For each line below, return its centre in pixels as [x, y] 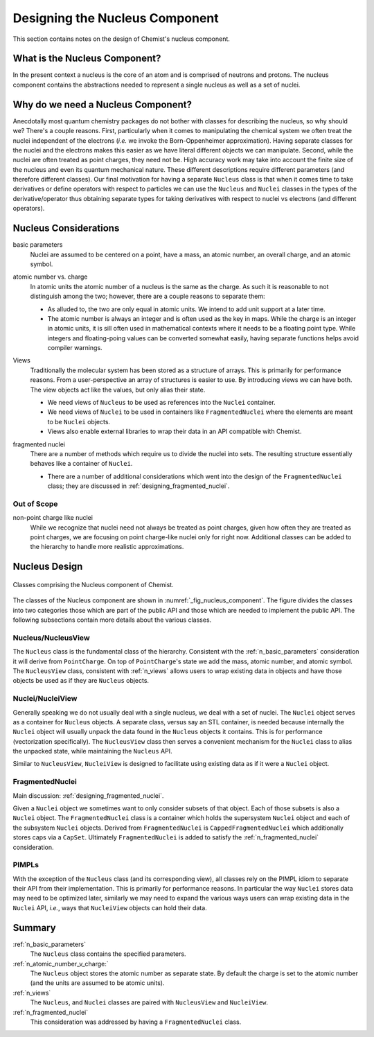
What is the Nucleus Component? [87, 59]
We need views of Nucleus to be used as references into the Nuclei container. [162, 403]
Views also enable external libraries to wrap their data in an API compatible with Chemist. [175, 432]
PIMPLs [26, 865]
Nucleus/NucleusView [51, 638]
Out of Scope [35, 504]
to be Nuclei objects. [79, 421]
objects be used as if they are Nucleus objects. [81, 681]
